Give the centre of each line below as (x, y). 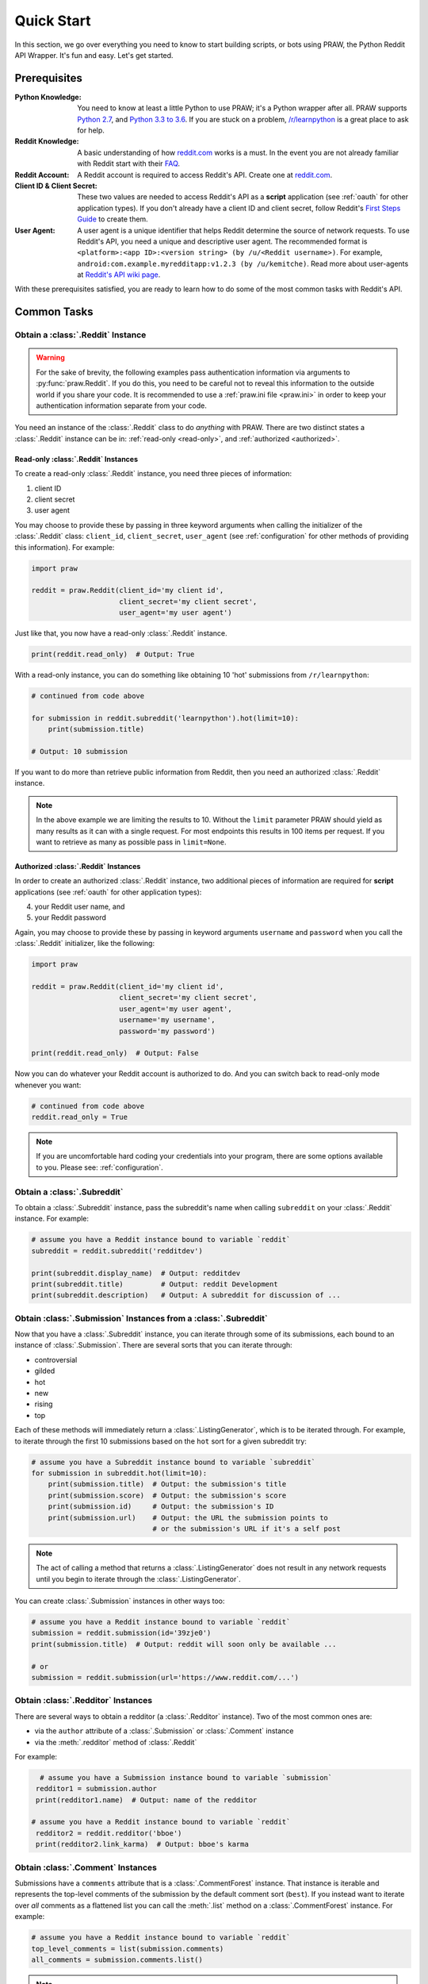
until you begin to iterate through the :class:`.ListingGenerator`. (138, 1578)
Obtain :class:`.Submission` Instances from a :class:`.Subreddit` (141, 1318)
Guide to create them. (113, 219)
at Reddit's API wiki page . (119, 275)
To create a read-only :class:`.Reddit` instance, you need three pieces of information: (153, 474)
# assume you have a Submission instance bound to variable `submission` (186, 1777)
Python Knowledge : (48, 97)
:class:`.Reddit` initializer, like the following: (84, 944)
